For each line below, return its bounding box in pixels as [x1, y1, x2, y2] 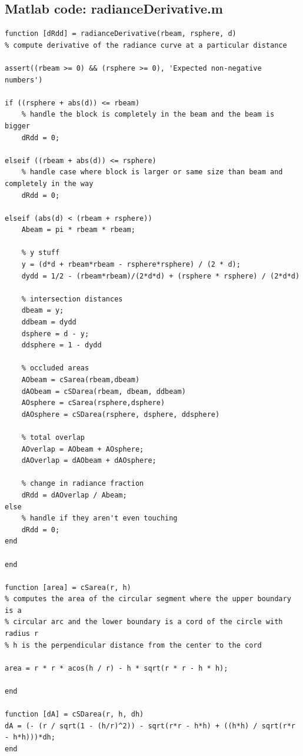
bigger [5, 121, 30, 130]
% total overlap [21, 433, 85, 442]
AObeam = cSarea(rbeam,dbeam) [21, 376, 140, 384]
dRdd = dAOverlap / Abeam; [21, 490, 127, 499]
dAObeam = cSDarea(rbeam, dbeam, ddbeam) [21, 387, 186, 396]
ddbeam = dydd [21, 318, 76, 327]
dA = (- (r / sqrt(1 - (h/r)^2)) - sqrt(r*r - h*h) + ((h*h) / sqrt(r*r [5, 721, 295, 730]
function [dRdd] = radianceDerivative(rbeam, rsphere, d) [5, 29, 237, 38]
